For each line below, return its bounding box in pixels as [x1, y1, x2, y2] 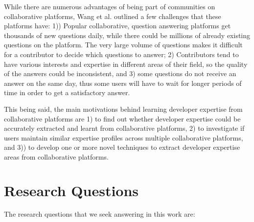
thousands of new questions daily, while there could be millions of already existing [4, 30, 251, 40]
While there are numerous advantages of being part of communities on [4, 1, 215, 11]
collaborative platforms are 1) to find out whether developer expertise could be [4, 113, 241, 123]
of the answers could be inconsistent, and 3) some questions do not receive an [4, 68, 236, 79]
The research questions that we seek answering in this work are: [4, 208, 195, 219]
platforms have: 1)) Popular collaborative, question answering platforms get [4, 20, 231, 31]
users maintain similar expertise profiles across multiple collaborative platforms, [4, 132, 243, 142]
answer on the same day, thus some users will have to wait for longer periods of [4, 78, 242, 88]
